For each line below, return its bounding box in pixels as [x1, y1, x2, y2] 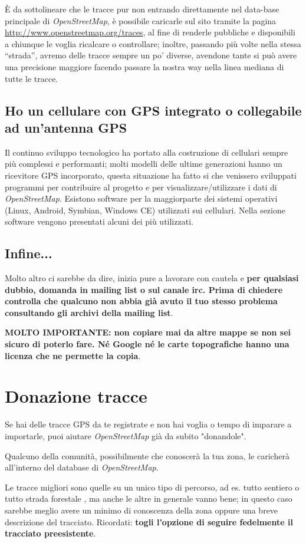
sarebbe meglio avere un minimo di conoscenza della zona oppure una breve [5, 503, 278, 516]
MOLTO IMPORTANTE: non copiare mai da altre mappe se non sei [5, 326, 291, 338]
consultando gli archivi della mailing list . [5, 306, 173, 318]
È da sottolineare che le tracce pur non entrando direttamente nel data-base [5, 3, 279, 15]
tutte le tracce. [5, 72, 58, 84]
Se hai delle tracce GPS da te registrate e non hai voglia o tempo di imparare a [5, 418, 292, 430]
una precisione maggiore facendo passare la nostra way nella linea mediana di [5, 60, 284, 73]
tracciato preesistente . [5, 527, 96, 539]
